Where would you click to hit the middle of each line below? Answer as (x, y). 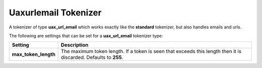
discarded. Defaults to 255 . (92, 57)
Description (75, 45)
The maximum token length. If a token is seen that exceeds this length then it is (151, 52)
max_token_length (34, 54)
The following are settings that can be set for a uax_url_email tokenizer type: (86, 36)
